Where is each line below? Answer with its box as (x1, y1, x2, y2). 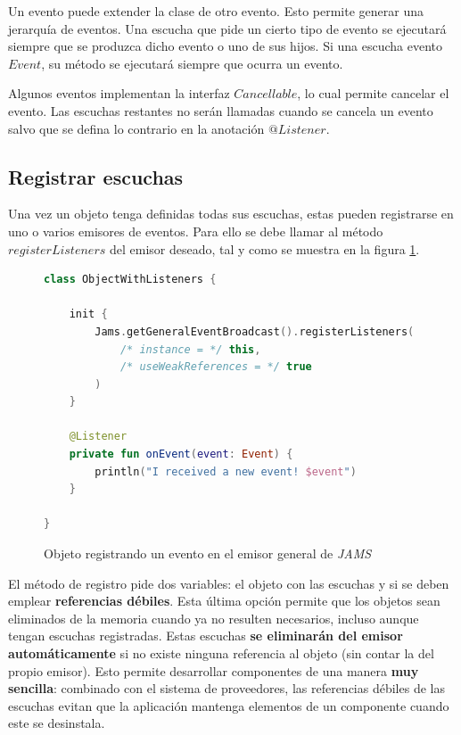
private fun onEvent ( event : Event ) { (69, 448, 293, 461)
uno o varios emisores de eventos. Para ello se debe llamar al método (8, 221, 383, 240)
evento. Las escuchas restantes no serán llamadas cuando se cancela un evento (8, 101, 433, 120)
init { (69, 308, 108, 321)
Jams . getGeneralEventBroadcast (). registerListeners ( (95, 325, 415, 338)
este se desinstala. (8, 714, 105, 732)
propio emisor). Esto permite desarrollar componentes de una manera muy (8, 661, 419, 680)
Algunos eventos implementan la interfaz (8, 84, 230, 103)
